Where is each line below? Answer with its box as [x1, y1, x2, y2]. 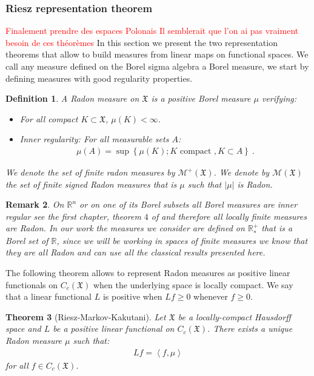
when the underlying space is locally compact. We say [93, 278, 293, 291]
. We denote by [213, 166, 270, 178]
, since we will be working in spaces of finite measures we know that [56, 234, 308, 246]
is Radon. [237, 177, 273, 190]
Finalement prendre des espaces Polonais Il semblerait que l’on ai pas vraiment [5, 24, 299, 37]
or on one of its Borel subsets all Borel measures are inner [79, 198, 298, 211]
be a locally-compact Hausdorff [178, 310, 291, 323]
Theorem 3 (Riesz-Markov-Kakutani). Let [5, 310, 166, 323]
